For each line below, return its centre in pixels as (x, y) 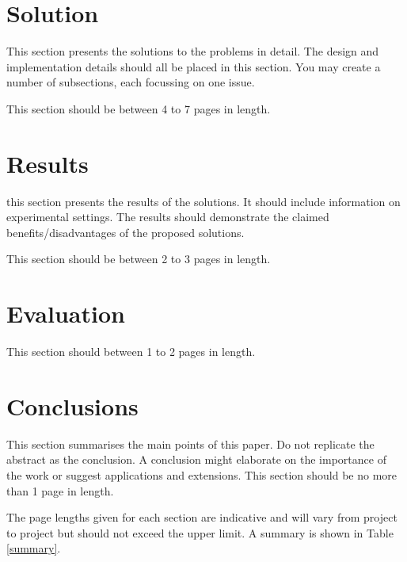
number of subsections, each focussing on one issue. (131, 82)
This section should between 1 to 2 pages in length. (131, 352)
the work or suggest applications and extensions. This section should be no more (202, 475)
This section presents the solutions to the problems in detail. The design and (193, 51)
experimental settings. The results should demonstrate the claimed (168, 217)
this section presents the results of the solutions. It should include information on (203, 201)
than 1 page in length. (60, 490)
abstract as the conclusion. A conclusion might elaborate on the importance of (196, 459)
